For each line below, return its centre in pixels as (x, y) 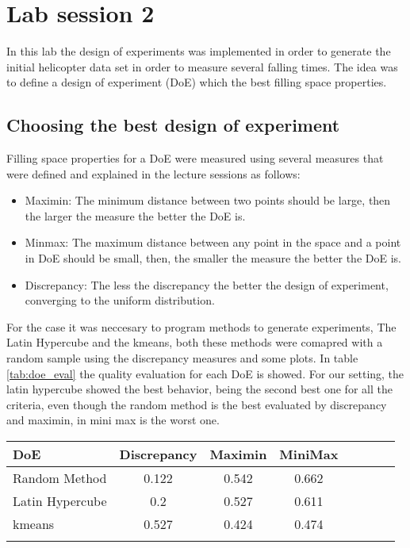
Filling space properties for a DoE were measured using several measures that (195, 158)
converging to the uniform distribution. (120, 300)
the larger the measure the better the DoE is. (135, 215)
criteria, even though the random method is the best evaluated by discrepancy (197, 404)
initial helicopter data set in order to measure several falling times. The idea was (202, 66)
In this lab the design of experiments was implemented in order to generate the (199, 51)
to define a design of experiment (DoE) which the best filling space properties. (197, 82)
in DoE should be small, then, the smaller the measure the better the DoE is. (213, 258)
